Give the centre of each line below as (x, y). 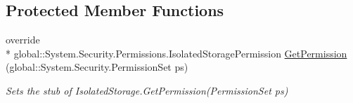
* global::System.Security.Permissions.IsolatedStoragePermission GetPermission (176, 53)
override (23, 40)
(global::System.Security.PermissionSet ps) (97, 67)
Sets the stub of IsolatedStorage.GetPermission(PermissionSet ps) (147, 90)
